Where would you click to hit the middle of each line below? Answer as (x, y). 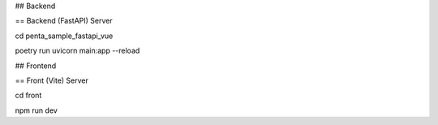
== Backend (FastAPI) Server (64, 21)
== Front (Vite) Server (52, 80)
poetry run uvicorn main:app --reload (77, 51)
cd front (28, 95)
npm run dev (36, 110)
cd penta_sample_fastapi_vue (64, 36)
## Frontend (36, 66)
